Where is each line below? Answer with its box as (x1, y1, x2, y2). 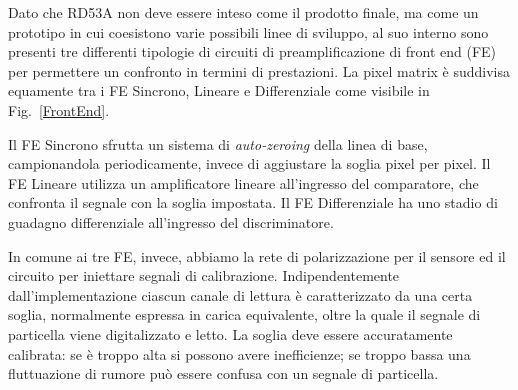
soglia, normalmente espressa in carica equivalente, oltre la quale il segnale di (8, 304, 481, 325)
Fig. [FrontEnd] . (8, 99, 110, 120)
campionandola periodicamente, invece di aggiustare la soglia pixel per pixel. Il (8, 153, 491, 174)
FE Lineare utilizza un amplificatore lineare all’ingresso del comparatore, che (8, 172, 479, 193)
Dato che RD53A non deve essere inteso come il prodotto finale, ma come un (8, 2, 479, 22)
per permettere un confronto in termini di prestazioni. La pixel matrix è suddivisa (8, 60, 511, 81)
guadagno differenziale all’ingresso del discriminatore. (8, 211, 334, 232)
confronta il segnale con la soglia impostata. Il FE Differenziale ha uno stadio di (8, 192, 498, 213)
